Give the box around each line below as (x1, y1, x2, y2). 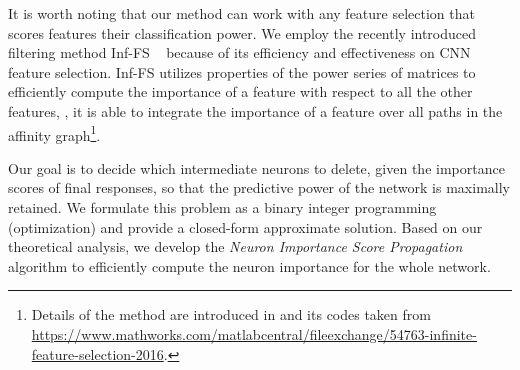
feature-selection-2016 (31, 343, 164, 364)
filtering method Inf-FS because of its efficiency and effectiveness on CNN (8, 42, 471, 63)
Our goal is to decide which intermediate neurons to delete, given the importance (8, 157, 505, 178)
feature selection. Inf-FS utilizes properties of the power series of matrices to (8, 61, 476, 82)
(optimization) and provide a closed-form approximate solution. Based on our (8, 216, 483, 237)
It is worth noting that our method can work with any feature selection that (8, 3, 475, 23)
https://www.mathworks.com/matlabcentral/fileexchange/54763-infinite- (31, 323, 477, 344)
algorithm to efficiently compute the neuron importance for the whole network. (8, 255, 491, 276)
